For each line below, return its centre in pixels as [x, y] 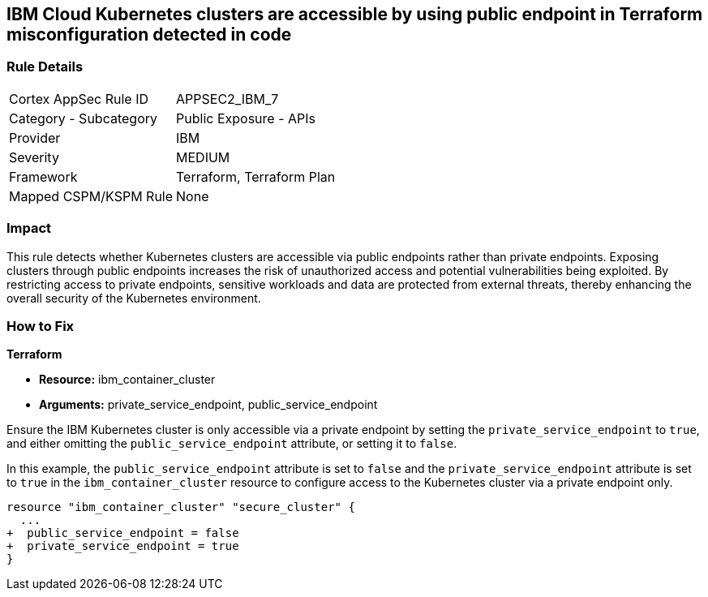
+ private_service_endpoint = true [123, 546]
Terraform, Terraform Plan [256, 176]
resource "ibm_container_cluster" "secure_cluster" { [181, 507]
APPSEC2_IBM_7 [227, 99]
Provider [35, 137]
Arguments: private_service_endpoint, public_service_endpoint [208, 405]
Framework [43, 176]
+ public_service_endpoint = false [123, 533]
